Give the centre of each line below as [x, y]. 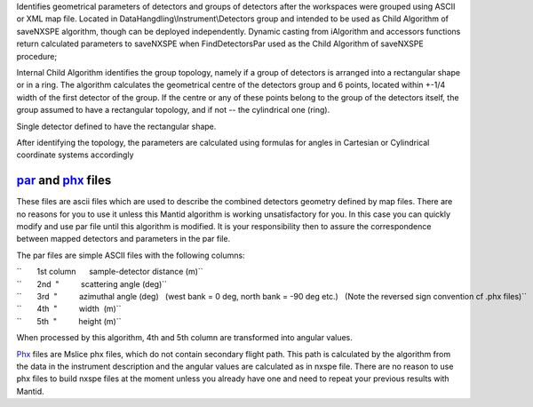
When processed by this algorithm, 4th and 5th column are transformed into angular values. [184, 338]
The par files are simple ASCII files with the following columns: [131, 255]
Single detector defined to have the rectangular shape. [116, 126]
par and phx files [64, 181]
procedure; [37, 56]
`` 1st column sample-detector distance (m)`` [110, 272]
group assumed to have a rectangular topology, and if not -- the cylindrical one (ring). [173, 110]
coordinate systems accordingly [75, 155]
